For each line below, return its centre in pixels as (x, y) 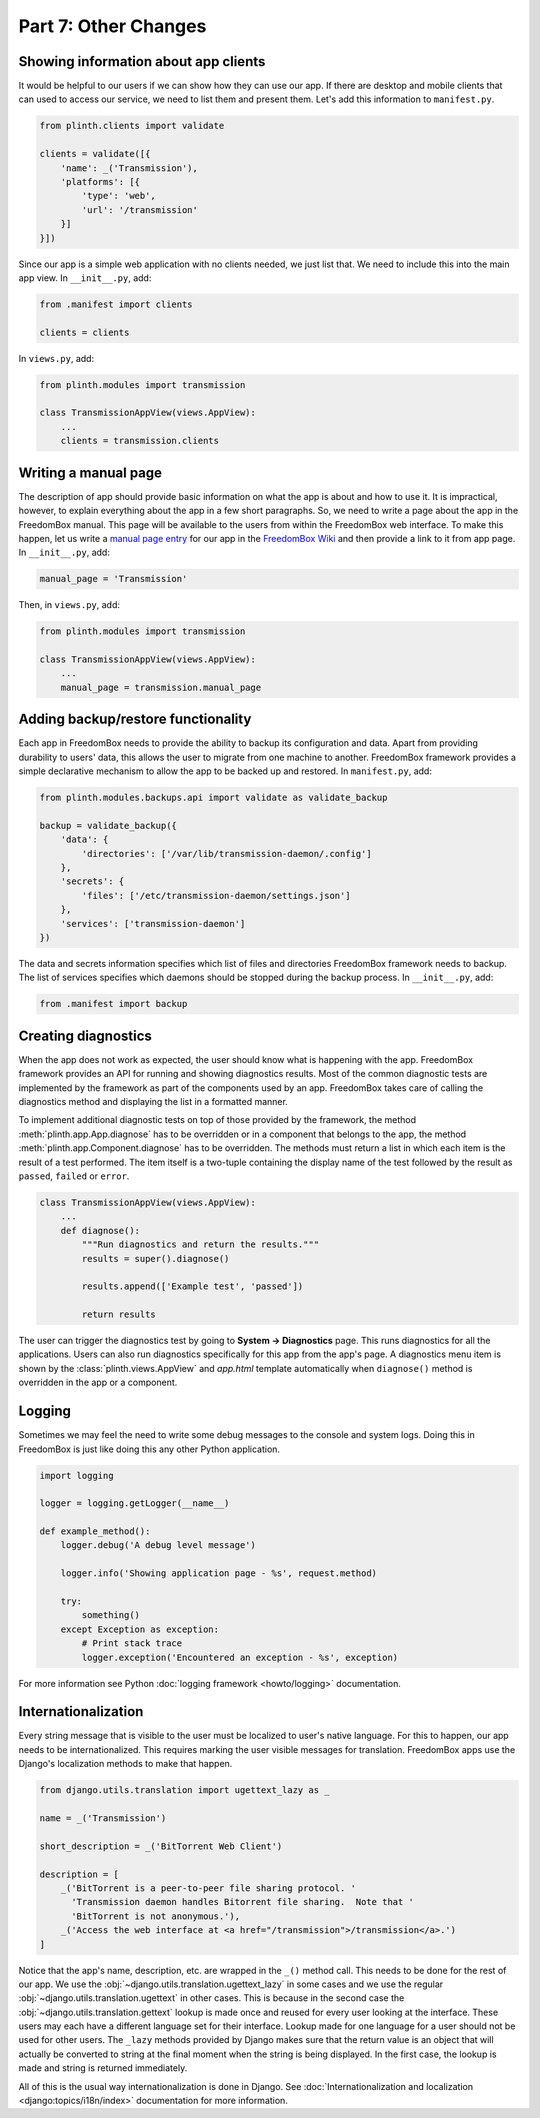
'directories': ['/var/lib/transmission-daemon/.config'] (226, 853)
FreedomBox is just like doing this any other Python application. (149, 1449)
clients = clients (84, 332)
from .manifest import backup (113, 1004)
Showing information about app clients (142, 61)
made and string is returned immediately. (103, 2068)
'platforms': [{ (100, 181)
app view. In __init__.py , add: (85, 277)
